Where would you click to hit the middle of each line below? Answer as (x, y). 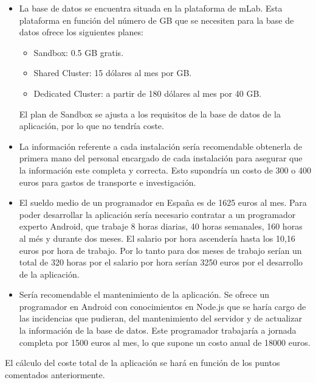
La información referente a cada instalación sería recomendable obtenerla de (161, 146)
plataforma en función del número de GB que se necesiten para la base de (156, 20)
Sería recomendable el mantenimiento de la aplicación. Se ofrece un (144, 294)
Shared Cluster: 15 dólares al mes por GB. (113, 73)
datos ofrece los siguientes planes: (81, 32)
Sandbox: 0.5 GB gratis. (79, 52)
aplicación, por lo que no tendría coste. (91, 126)
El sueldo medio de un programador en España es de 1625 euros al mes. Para (163, 202)
